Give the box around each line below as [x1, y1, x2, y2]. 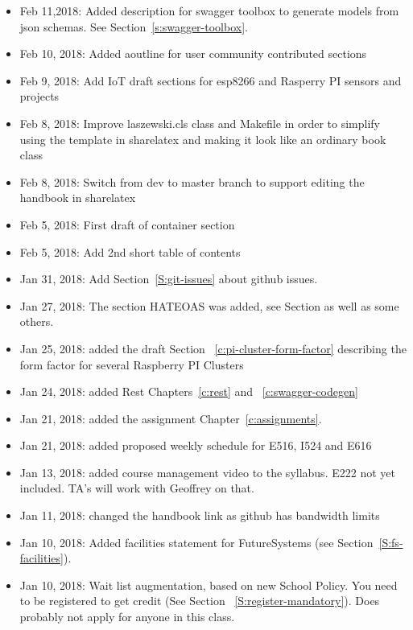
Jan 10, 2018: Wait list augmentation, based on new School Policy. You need [19, 576, 398, 593]
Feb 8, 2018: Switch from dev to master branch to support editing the [19, 173, 365, 190]
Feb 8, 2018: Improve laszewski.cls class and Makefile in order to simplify [19, 114, 380, 131]
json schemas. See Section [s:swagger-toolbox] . [19, 18, 248, 35]
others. [19, 313, 54, 330]
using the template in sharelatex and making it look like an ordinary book [19, 130, 386, 147]
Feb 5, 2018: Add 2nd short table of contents [19, 243, 241, 260]
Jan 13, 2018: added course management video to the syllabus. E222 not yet [19, 463, 395, 480]
